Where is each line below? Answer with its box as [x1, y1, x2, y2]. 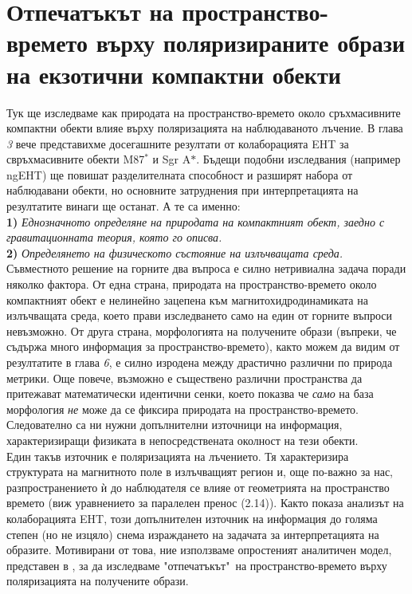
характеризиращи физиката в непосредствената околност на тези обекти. [6, 431, 359, 448]
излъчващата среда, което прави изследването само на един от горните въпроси [6, 307, 393, 324]
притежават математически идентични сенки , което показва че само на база [6, 385, 374, 402]
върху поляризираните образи [96, 26, 406, 59]
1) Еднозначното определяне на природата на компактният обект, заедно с [6, 213, 385, 230]
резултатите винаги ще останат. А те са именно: [6, 198, 241, 214]
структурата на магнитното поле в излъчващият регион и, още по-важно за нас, [6, 463, 393, 480]
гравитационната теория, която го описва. [6, 229, 222, 246]
